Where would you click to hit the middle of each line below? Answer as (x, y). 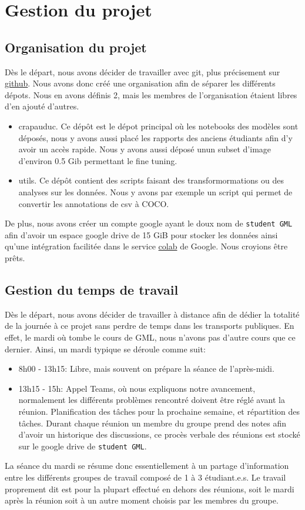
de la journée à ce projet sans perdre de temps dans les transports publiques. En (150, 326)
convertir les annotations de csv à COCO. (94, 203)
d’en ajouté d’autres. (42, 106)
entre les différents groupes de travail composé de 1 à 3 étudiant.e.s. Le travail (145, 477)
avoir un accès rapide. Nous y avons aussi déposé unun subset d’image (145, 149)
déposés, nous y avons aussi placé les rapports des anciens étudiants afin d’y (155, 137)
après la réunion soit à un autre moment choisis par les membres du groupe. (142, 500)
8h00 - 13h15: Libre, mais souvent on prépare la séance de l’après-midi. (146, 369)
